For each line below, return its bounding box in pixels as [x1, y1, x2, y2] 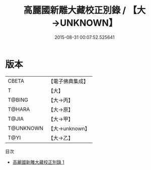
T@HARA [8, 105, 30, 112]
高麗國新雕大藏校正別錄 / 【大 [23, 5, 146, 16]
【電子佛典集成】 [48, 78, 89, 85]
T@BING [8, 96, 29, 103]
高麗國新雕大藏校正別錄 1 [12, 159, 64, 165]
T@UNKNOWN [8, 125, 44, 132]
